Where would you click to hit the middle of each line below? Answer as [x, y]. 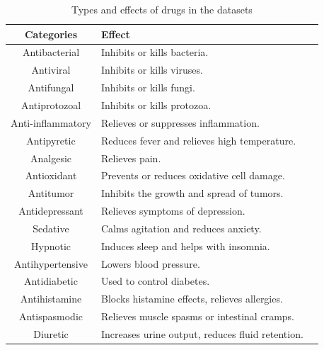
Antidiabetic [51, 281]
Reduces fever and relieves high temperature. [199, 140]
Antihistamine [51, 299]
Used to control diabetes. [156, 281]
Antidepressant [51, 211]
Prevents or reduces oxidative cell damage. [193, 175]
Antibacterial [51, 52]
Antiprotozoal [51, 105]
